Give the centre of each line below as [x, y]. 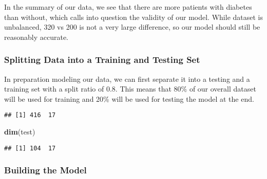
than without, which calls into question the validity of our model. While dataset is [133, 17]
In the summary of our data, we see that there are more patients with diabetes [128, 7]
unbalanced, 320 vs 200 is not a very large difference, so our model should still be [132, 27]
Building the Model [45, 170]
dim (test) [20, 132]
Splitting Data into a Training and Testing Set [102, 60]
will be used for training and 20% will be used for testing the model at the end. [129, 98]
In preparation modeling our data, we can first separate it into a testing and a [127, 79]
